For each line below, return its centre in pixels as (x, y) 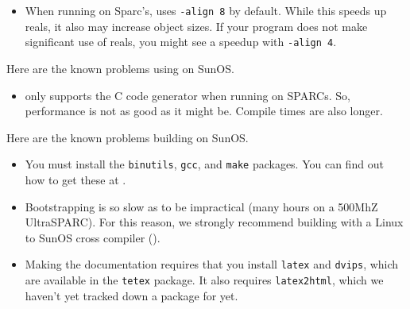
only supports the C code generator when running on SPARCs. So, (188, 95)
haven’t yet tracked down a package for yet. (132, 295)
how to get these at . (75, 179)
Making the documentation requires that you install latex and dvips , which (212, 264)
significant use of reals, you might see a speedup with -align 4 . (181, 42)
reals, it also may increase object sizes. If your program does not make (196, 26)
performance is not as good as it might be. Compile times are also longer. (204, 111)
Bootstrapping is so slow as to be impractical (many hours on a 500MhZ (201, 206)
